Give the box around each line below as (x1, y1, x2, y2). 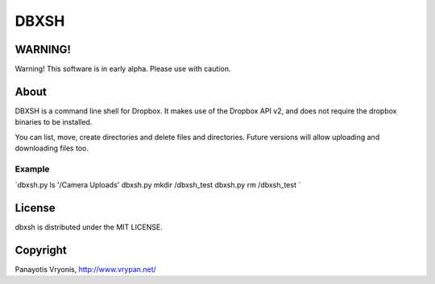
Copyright (14, 244, 68, 257)
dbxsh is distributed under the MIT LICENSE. (14, 222, 163, 233)
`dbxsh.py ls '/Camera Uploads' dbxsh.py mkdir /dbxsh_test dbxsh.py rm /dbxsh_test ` (14, 180, 301, 190)
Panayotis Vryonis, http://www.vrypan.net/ (14, 265, 156, 274)
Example (14, 163, 50, 175)
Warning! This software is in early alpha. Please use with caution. (14, 64, 231, 74)
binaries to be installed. (14, 117, 93, 127)
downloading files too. (14, 143, 89, 153)
